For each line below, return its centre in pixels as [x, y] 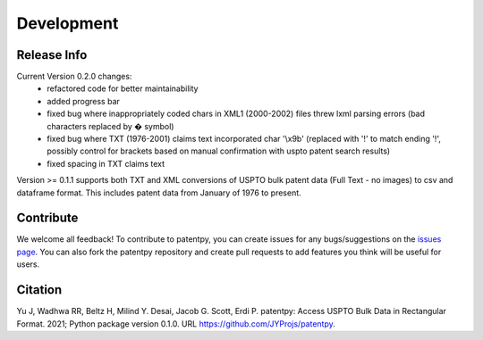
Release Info [52, 55]
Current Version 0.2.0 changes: [74, 77]
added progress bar [84, 101]
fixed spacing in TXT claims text [106, 163]
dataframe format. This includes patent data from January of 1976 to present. [159, 193]
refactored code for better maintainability [123, 88]
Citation [39, 290]
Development [68, 23]
